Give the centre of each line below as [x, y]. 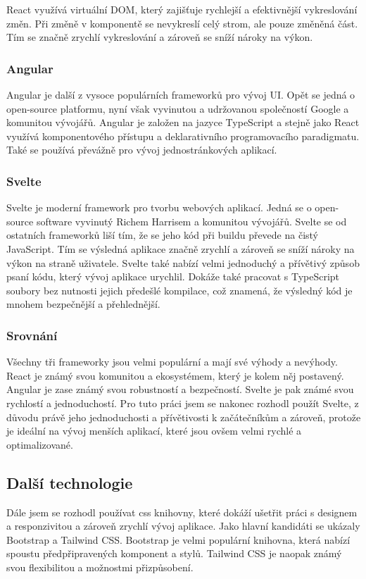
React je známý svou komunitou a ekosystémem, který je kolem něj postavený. [175, 375]
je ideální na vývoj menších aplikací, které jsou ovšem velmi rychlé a [154, 431]
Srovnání [32, 335]
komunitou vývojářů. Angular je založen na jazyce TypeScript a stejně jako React [183, 122]
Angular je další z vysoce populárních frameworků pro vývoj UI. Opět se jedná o [181, 94]
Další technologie [70, 482]
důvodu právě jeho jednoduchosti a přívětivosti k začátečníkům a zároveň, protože [184, 417]
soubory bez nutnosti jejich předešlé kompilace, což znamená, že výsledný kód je [179, 290]
